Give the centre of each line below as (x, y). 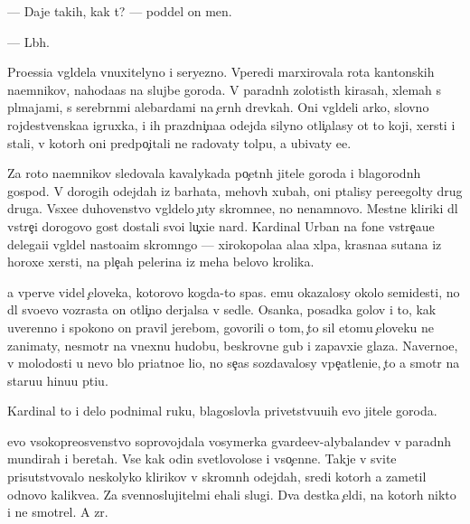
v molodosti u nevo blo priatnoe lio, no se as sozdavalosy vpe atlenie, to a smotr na (234, 363)
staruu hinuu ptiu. (58, 380)
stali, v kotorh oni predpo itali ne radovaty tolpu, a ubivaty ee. (179, 142)
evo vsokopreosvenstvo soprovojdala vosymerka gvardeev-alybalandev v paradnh (229, 440)
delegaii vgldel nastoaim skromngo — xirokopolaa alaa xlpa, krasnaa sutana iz (225, 243)
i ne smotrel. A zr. (58, 512)
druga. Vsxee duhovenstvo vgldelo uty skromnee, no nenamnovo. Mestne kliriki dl (233, 208)
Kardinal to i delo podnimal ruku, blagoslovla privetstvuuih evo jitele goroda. (222, 411)
